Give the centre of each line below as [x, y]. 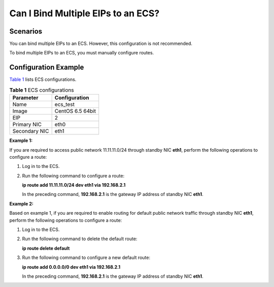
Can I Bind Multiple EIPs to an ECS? [84, 13]
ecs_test [64, 104]
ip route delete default [46, 248]
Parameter [25, 98]
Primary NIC [27, 125]
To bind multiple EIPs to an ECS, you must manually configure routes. [82, 53]
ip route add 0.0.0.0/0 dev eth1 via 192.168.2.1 [71, 267]
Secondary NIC [31, 131]
